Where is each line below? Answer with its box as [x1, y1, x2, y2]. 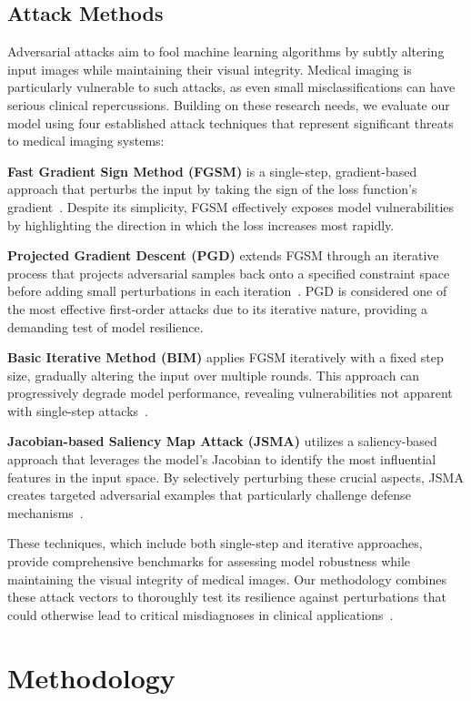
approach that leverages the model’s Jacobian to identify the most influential [7, 450, 436, 469]
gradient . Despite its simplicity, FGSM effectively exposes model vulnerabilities [7, 197, 455, 216]
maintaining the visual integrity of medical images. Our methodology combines [7, 569, 446, 588]
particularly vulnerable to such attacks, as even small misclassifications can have [7, 77, 456, 97]
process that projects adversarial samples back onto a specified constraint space [7, 263, 450, 282]
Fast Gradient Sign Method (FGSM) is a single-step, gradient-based [7, 161, 417, 180]
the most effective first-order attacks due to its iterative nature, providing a [7, 299, 428, 318]
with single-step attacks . [7, 401, 149, 420]
